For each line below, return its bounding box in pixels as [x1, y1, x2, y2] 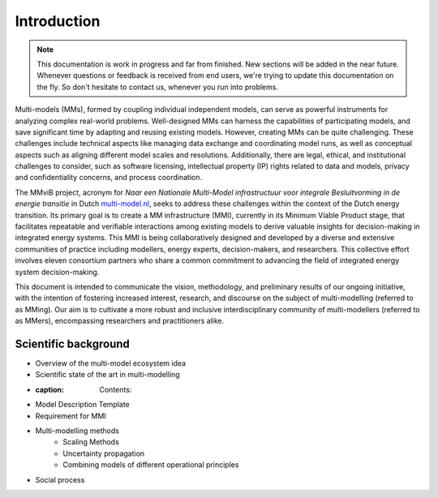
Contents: [99, 384, 132, 394]
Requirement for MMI [35, 410, 107, 421]
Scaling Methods [62, 437, 119, 447]
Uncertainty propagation [62, 449, 145, 458]
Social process [35, 474, 85, 484]
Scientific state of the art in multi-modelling [35, 370, 180, 380]
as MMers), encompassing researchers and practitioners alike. [15, 316, 225, 326]
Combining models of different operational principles [62, 460, 239, 470]
